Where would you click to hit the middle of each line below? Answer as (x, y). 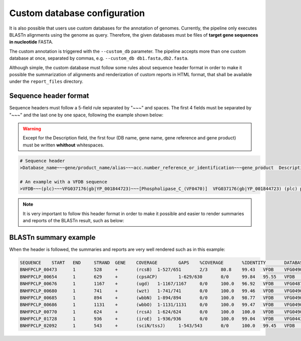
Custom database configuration (77, 13)
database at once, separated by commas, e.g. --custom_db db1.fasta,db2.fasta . (99, 58)
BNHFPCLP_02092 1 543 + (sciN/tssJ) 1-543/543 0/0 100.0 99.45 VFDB (158, 326)
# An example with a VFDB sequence (63, 182)
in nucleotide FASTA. (31, 42)
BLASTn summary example (52, 237)
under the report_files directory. (46, 81)
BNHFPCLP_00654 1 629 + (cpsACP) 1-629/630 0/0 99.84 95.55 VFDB (158, 277)
